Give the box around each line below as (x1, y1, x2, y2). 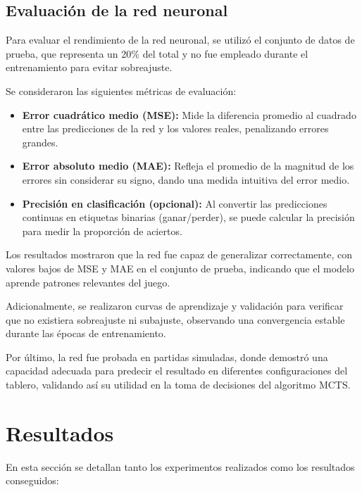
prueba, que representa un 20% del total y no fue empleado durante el (6, 46, 308, 61)
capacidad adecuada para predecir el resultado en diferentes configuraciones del (6, 363, 348, 378)
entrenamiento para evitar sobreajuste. (6, 60, 173, 75)
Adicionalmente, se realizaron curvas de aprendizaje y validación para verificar (6, 298, 344, 313)
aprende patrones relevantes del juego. (6, 275, 170, 289)
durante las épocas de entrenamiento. (6, 326, 166, 341)
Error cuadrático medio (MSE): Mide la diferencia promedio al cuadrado (22, 107, 356, 122)
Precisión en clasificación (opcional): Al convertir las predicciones (22, 196, 327, 210)
